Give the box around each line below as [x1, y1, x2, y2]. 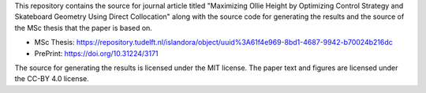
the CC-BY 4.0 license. [14, 74, 90, 84]
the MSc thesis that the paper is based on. [14, 23, 153, 32]
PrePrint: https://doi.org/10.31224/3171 [34, 48, 159, 58]
